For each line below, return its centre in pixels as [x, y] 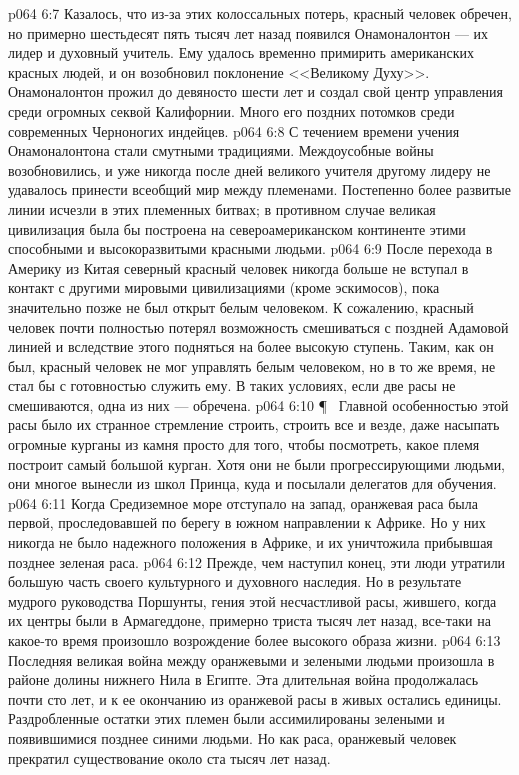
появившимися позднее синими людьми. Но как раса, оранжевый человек [232, 737]
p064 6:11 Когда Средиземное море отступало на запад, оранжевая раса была [243, 502]
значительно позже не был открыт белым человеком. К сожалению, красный [241, 306]
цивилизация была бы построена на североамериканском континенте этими [237, 228]
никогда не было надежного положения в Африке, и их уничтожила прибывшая [250, 542]
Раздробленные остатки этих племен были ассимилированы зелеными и [226, 718]
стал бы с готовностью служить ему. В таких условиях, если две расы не [232, 385]
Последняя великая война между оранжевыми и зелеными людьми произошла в [251, 659]
